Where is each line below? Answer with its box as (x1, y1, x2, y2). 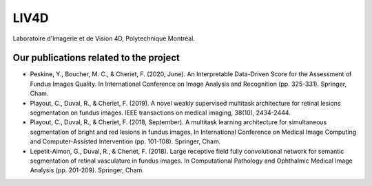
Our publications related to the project (12, 52, 180, 64)
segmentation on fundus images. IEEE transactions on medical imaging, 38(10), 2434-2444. (30, 108, 291, 117)
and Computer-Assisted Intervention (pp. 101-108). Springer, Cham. (30, 137, 221, 146)
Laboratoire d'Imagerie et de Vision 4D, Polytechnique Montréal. (12, 34, 196, 43)
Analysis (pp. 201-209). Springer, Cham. (30, 166, 145, 174)
